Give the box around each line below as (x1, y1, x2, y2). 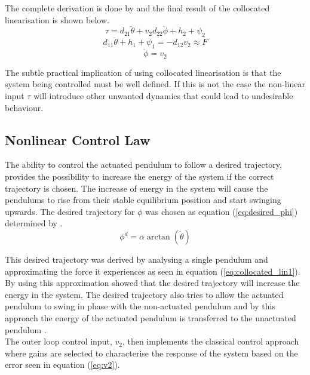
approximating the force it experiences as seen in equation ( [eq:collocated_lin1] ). (5, 265, 300, 277)
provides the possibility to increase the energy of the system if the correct (5, 170, 274, 183)
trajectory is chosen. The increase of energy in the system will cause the (5, 182, 268, 194)
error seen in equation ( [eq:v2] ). (5, 358, 120, 371)
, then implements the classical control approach (122, 335, 299, 348)
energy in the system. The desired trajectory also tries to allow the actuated (5, 288, 284, 300)
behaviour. (5, 101, 44, 113)
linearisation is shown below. (5, 13, 109, 26)
